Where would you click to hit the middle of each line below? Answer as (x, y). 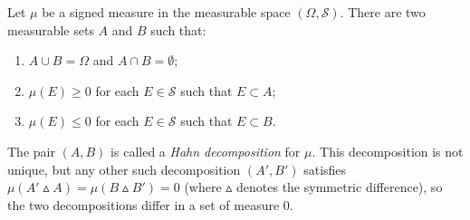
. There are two (383, 12)
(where (203, 187)
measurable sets (51, 29)
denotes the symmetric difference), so (340, 187)
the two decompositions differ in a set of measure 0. (150, 204)
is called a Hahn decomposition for (206, 151)
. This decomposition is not (388, 151)
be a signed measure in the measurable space (166, 12)
